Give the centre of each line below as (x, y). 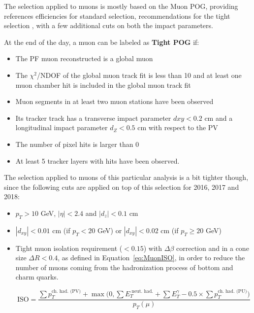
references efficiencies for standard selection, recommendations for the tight (117, 16)
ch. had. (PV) (66, 292)
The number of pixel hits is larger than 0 (77, 144)
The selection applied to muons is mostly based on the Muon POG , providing (121, 6)
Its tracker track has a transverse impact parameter (93, 118)
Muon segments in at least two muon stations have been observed (114, 101)
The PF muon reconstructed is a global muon (84, 58)
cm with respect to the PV (178, 127)
